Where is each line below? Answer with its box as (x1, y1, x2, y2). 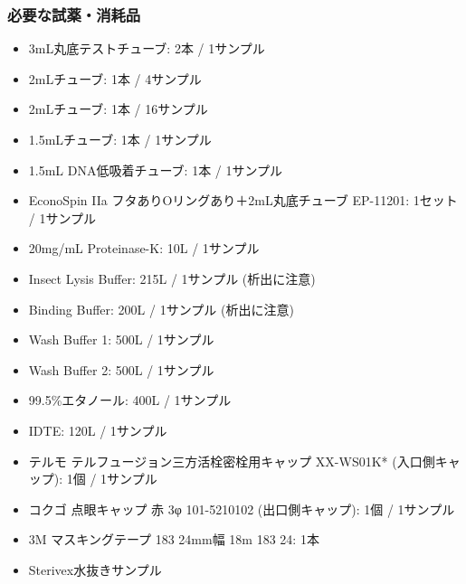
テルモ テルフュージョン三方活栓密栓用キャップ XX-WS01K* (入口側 (28, 451, 435, 470)
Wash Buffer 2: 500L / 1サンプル (28, 360, 214, 379)
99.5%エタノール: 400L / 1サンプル (28, 391, 232, 410)
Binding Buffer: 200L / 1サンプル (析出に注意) (28, 299, 294, 318)
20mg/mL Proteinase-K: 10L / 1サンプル (28, 239, 260, 258)
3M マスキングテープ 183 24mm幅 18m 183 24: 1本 (28, 530, 319, 549)
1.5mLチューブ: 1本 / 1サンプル (28, 130, 212, 148)
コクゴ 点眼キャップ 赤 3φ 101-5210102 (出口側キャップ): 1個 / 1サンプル (28, 499, 455, 518)
